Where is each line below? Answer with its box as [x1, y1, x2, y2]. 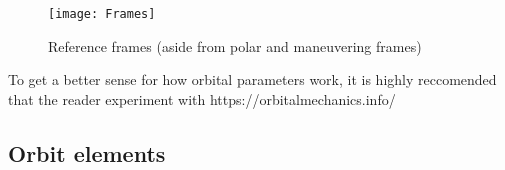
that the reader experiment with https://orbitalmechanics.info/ [8, 88, 396, 109]
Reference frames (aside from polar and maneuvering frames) [48, 35, 422, 56]
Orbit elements [8, 137, 166, 168]
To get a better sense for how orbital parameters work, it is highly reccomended [8, 69, 497, 90]
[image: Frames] [48, 7, 156, 21]
